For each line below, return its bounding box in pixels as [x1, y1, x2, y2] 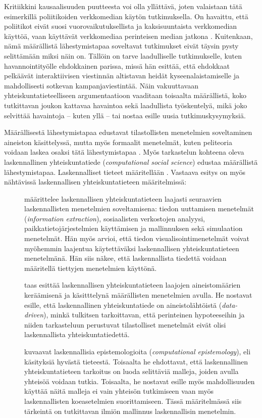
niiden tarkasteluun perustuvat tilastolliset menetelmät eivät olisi [24, 319, 226, 330]
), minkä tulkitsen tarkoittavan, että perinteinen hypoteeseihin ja [43, 309, 245, 320]
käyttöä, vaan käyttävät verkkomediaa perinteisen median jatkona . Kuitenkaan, [4, 30, 253, 41]
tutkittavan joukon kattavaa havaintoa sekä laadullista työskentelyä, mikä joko [4, 100, 247, 110]
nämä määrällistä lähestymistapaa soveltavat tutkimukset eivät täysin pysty [4, 40, 239, 51]
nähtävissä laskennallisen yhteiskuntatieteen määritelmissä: [4, 176, 187, 187]
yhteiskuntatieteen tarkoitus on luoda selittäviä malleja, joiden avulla [24, 366, 239, 377]
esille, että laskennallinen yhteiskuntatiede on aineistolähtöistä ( [24, 299, 222, 310]
